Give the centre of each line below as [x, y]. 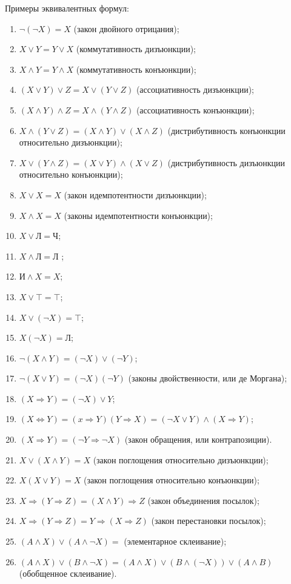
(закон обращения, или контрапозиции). [198, 439]
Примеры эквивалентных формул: [67, 8]
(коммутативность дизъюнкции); [136, 49]
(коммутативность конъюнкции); [136, 69]
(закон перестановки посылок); [209, 521]
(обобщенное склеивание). [68, 573]
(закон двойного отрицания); [126, 28]
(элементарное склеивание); [175, 541]
